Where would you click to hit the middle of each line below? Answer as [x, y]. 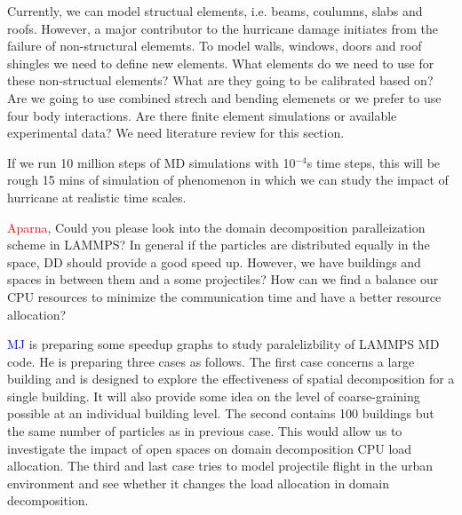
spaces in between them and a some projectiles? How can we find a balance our [223, 279]
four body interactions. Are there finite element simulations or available [202, 115]
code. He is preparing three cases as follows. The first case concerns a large [211, 361]
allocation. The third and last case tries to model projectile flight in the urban [220, 466]
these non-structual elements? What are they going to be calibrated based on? [220, 80]
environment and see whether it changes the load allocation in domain [198, 483]
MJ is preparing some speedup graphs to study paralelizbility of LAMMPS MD [223, 344]
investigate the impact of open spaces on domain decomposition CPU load [210, 448]
